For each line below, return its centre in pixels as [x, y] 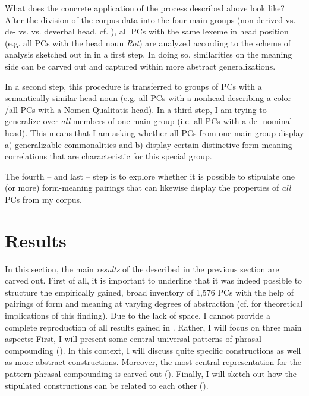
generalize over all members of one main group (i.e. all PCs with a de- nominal [149, 121]
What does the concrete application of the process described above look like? [145, 8]
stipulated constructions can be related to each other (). [107, 385]
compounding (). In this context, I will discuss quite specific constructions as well [153, 350]
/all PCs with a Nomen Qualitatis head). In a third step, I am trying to [136, 109]
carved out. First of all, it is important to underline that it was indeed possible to [154, 280]
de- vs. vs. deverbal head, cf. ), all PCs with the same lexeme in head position [147, 31]
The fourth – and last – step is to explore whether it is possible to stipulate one [150, 176]
